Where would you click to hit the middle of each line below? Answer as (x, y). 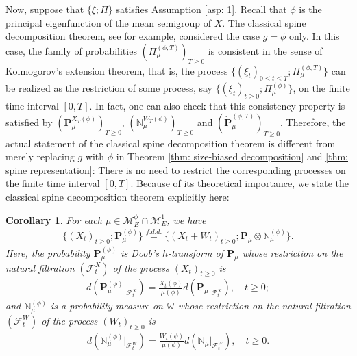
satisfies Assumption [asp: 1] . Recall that (201, 9)
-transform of (196, 252)
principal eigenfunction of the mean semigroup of (109, 22)
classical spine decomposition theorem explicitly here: (118, 196)
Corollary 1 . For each (54, 219)
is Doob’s (140, 252)
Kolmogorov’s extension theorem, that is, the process (117, 70)
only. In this (315, 36)
